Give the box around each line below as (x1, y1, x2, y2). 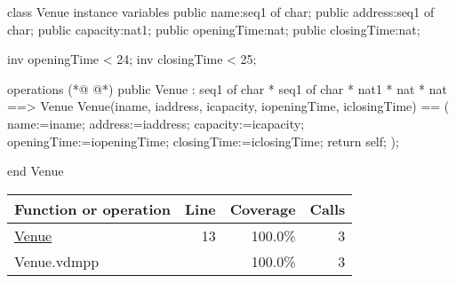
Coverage (229, 198, 296, 219)
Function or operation (14, 198, 171, 219)
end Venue (7, 161, 64, 180)
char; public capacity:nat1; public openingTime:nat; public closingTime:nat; (7, 20, 420, 38)
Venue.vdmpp (14, 250, 100, 271)
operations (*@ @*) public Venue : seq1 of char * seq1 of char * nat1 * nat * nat (7, 79, 448, 98)
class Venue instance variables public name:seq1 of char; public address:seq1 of (7, 3, 435, 20)
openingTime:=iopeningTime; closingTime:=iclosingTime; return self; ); (7, 131, 399, 150)
